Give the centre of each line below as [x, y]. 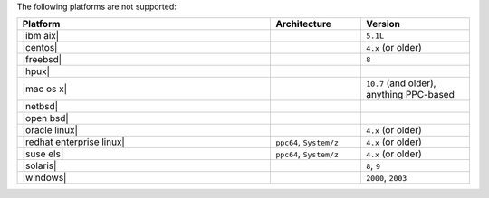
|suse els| [43, 154]
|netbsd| [40, 107]
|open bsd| [46, 118]
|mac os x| [45, 89]
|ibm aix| [41, 36]
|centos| [40, 48]
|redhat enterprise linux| [74, 142]
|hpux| [36, 71]
